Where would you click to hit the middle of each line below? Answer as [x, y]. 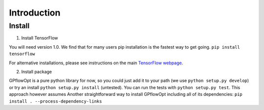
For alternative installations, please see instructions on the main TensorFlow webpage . [96, 63]
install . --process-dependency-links [55, 101]
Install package [37, 72]
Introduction [35, 13]
